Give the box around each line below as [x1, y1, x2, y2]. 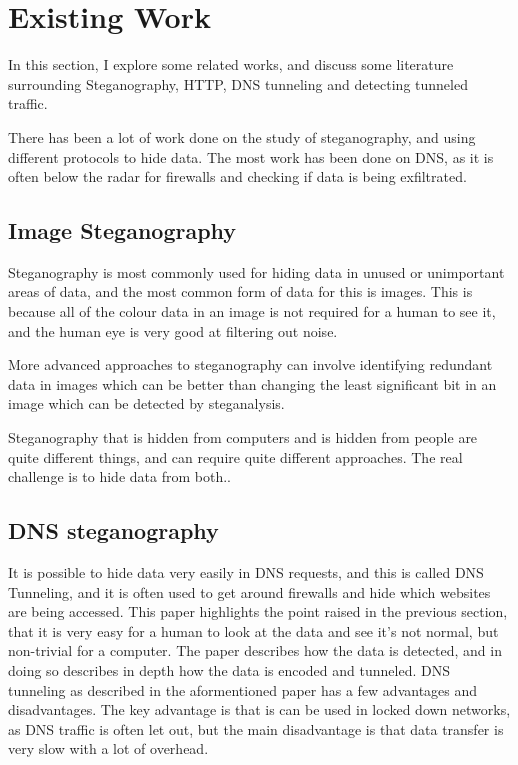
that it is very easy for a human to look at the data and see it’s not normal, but [8, 620, 499, 641]
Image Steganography [8, 215, 237, 246]
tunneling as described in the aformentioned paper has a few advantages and [8, 679, 478, 700]
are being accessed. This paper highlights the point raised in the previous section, [8, 601, 508, 622]
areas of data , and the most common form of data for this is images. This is [8, 281, 473, 302]
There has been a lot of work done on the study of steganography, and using [8, 126, 476, 147]
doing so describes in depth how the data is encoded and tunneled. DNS [8, 660, 450, 680]
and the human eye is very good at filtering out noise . [8, 320, 338, 341]
